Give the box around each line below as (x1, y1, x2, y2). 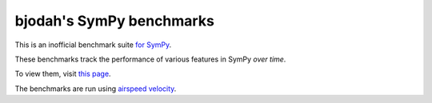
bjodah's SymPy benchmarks (14, 12, 215, 30)
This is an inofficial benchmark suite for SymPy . (14, 40, 172, 50)
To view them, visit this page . (14, 69, 111, 79)
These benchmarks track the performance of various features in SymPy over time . (14, 54, 286, 64)
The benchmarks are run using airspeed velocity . (14, 84, 177, 93)
